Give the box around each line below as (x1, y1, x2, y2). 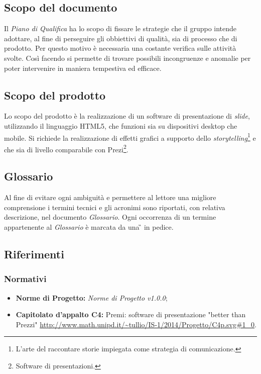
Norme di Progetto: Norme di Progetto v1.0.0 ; (16, 292, 168, 303)
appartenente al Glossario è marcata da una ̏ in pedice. (4, 222, 174, 232)
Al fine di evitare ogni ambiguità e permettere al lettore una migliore (4, 192, 216, 203)
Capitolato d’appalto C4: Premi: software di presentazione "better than (16, 309, 246, 320)
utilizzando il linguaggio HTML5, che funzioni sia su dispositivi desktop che (4, 120, 237, 131)
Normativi (4, 272, 47, 285)
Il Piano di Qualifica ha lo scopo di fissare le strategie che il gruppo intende (4, 23, 237, 34)
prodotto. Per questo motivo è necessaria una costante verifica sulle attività (4, 43, 236, 53)
